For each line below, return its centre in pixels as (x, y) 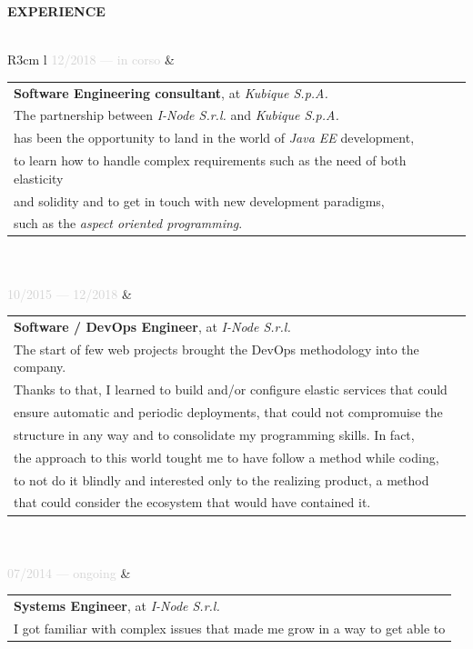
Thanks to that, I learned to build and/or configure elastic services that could (231, 389)
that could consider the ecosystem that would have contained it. (192, 502)
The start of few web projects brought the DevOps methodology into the (216, 349)
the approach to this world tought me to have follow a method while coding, (226, 457)
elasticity (39, 178)
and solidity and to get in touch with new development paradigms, (199, 200)
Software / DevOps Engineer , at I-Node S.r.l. (152, 326)
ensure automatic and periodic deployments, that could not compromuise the (228, 412)
